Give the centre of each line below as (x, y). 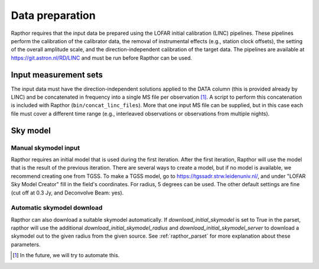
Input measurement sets (57, 75)
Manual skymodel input (45, 148)
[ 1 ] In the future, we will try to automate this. (66, 255)
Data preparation (53, 15)
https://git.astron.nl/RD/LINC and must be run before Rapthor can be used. (102, 58)
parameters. (26, 244)
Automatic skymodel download (57, 208)
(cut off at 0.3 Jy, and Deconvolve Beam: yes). (67, 193)
